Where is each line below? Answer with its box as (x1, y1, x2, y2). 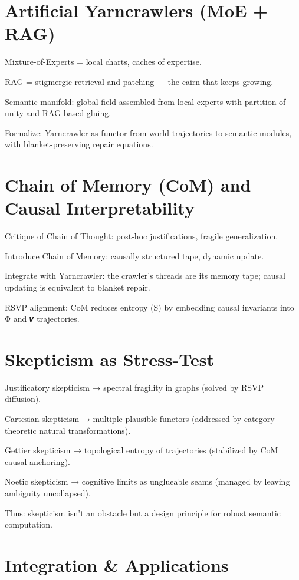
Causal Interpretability (5, 196, 195, 220)
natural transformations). (39, 424, 131, 436)
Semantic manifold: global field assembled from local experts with (5, 95, 242, 107)
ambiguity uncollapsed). (5, 487, 91, 499)
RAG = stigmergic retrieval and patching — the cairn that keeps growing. (5, 75, 274, 87)
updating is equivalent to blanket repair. (5, 281, 150, 293)
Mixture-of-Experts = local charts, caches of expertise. (5, 55, 202, 68)
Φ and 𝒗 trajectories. (5, 312, 80, 325)
